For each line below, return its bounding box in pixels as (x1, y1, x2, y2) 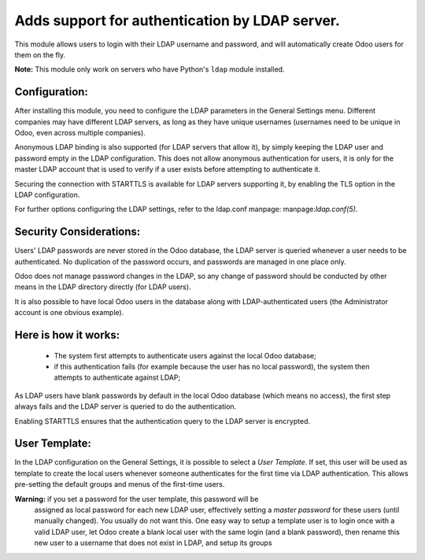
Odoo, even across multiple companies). (14, 128, 146, 138)
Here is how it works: (14, 328, 120, 342)
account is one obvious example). (14, 308, 124, 317)
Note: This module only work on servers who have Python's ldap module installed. (14, 65, 285, 74)
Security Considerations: (14, 225, 141, 239)
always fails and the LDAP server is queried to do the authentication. (14, 402, 237, 411)
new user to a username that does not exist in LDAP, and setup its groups (34, 538, 272, 547)
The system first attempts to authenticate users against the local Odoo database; (54, 350, 316, 360)
